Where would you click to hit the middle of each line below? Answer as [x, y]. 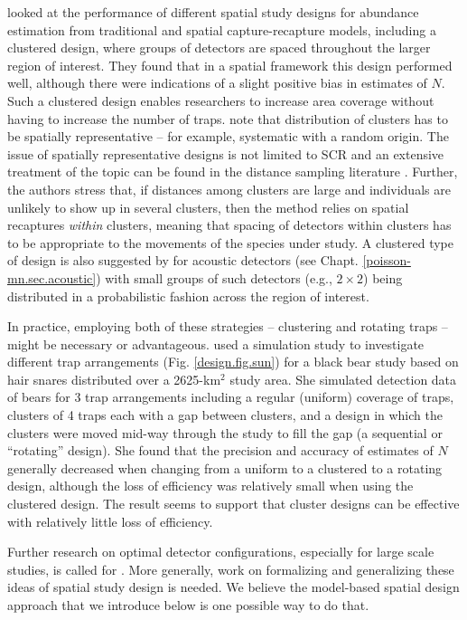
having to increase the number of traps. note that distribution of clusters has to [228, 118]
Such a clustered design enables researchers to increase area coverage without [221, 100]
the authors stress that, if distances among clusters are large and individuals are [229, 189]
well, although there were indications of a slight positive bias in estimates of [217, 83]
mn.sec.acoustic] [52, 277]
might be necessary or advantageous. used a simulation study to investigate [216, 343]
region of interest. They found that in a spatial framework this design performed [230, 65]
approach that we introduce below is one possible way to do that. [188, 605]
